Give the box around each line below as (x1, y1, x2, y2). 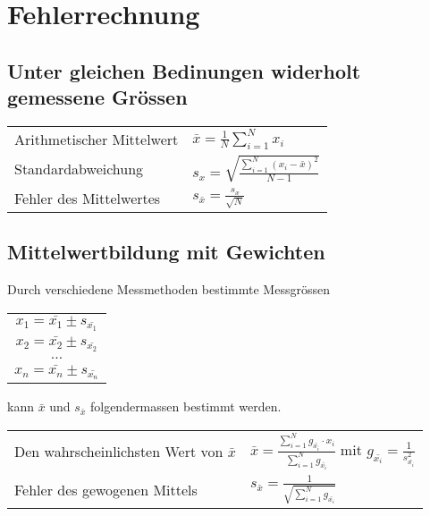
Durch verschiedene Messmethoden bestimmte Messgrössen (7, 279, 330, 298)
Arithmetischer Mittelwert (14, 129, 179, 150)
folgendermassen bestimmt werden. (89, 397, 282, 416)
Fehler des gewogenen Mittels (14, 478, 198, 500)
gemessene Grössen (7, 83, 188, 111)
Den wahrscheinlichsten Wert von (14, 441, 223, 461)
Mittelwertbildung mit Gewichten (7, 238, 325, 266)
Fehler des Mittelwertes (14, 187, 161, 208)
